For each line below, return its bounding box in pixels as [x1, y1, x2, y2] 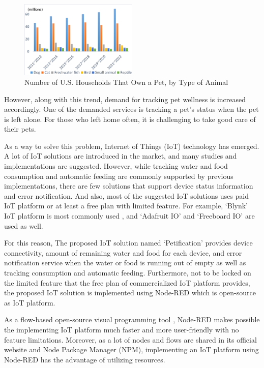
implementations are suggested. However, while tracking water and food [4, 161, 228, 171]
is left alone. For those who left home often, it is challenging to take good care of [4, 113, 256, 124]
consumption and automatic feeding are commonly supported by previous [4, 170, 233, 181]
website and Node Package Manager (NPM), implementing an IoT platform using [4, 344, 259, 355]
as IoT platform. [4, 297, 55, 308]
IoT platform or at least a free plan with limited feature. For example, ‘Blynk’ [4, 200, 248, 211]
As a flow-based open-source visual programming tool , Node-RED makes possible [4, 314, 260, 325]
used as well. [4, 220, 43, 231]
